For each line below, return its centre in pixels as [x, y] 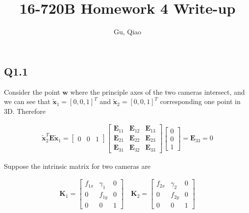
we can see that [27, 101]
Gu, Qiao [127, 32]
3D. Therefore [25, 111]
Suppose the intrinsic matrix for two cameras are [77, 166]
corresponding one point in [200, 101]
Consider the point [32, 92]
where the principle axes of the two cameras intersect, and [158, 92]
